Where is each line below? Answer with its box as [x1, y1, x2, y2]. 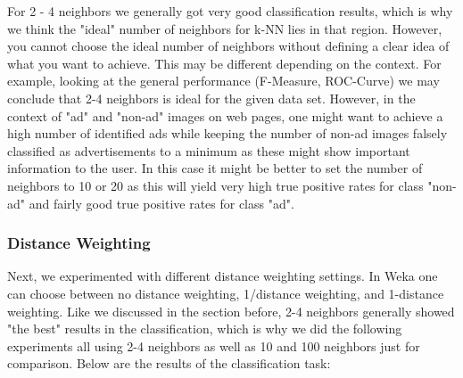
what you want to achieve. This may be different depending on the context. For [7, 53, 442, 72]
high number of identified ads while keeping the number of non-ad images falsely [7, 124, 448, 143]
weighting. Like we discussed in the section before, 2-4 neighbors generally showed [7, 301, 455, 320]
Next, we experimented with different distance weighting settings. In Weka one [7, 267, 438, 285]
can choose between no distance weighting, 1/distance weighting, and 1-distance [7, 283, 444, 302]
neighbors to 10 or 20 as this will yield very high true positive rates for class [7, 176, 424, 194]
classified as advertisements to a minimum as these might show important [7, 141, 410, 160]
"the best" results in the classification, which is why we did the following [7, 319, 402, 338]
